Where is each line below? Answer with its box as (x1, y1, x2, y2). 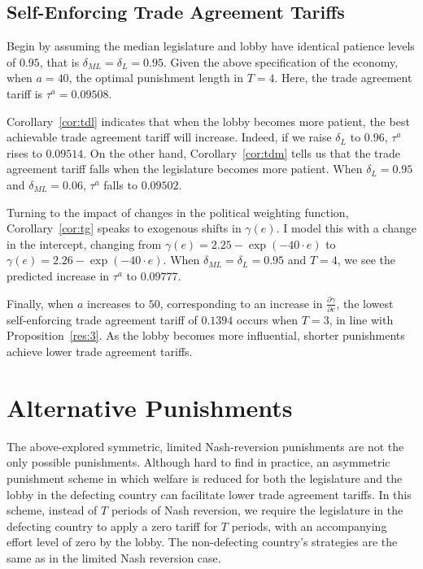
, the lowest (336, 294, 394, 311)
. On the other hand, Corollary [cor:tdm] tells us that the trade (83, 144, 400, 161)
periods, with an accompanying (231, 517, 387, 534)
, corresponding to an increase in (159, 294, 323, 311)
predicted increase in (7, 267, 110, 284)
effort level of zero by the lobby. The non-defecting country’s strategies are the (7, 533, 398, 550)
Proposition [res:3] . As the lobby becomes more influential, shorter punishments (7, 327, 405, 344)
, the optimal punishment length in (68, 69, 244, 86)
